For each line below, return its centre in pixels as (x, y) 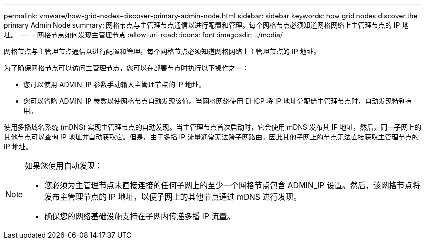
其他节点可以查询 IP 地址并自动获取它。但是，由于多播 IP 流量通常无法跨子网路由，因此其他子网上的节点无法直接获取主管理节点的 (212, 137)
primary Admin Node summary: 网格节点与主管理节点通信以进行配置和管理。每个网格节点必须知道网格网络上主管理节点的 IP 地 (206, 25)
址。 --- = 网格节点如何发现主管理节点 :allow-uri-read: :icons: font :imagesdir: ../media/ (143, 35)
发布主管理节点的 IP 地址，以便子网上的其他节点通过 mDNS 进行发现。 (173, 197)
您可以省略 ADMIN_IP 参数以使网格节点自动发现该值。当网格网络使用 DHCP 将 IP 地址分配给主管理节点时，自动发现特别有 (218, 101)
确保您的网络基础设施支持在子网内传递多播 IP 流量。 (140, 216)
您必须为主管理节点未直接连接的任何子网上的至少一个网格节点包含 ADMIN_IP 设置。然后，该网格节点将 (232, 185)
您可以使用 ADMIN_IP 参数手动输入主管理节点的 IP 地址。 (115, 84)
